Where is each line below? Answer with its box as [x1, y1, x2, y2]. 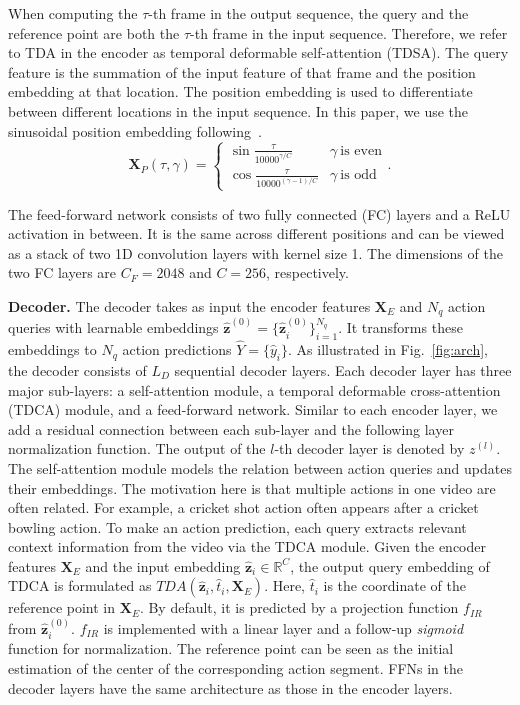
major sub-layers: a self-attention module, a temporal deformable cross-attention [8, 379, 501, 400]
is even [340, 143, 382, 158]
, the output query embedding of [290, 555, 490, 576]
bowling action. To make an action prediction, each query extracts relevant [8, 516, 467, 537]
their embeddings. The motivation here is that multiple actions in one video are [8, 477, 496, 498]
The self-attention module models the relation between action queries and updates [8, 457, 512, 478]
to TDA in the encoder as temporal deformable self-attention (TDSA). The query [8, 42, 509, 63]
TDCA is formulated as [8, 575, 152, 596]
